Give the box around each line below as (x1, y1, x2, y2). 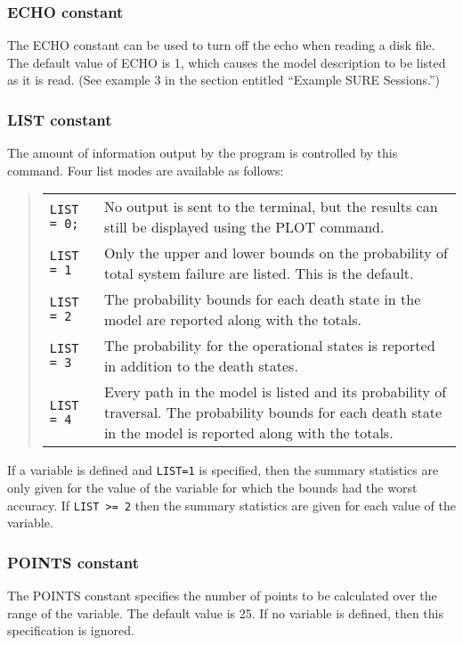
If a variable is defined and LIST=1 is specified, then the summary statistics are (7, 461, 439, 479)
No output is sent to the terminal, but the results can (103, 196, 438, 217)
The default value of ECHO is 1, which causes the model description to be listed (7, 53, 446, 71)
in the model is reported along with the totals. (103, 422, 394, 444)
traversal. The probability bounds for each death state (103, 402, 443, 423)
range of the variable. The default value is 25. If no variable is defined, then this (7, 603, 443, 622)
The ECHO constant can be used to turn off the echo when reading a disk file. (7, 36, 435, 54)
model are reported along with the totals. (103, 309, 362, 331)
